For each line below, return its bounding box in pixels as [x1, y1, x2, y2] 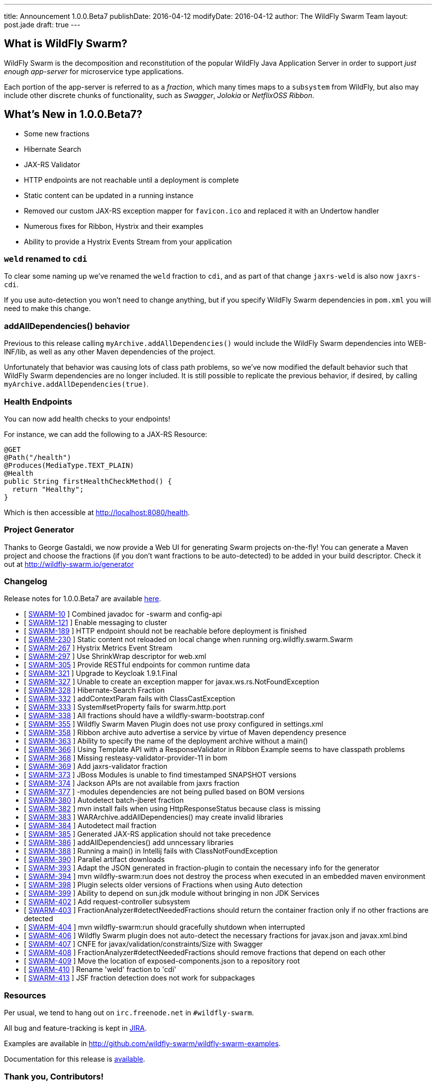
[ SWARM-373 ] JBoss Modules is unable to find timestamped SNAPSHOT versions [24, 770, 297, 779]
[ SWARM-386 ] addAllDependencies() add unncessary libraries [24, 838, 234, 847]
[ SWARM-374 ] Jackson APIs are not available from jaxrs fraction [24, 779, 240, 788]
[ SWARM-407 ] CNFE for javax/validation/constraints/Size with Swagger [24, 940, 263, 949]
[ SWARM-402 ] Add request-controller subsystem [24, 897, 190, 906]
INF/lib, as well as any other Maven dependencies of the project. [4, 347, 216, 356]
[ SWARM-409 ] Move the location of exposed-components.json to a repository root [24, 957, 300, 966]
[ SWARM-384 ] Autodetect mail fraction [24, 821, 157, 830]
